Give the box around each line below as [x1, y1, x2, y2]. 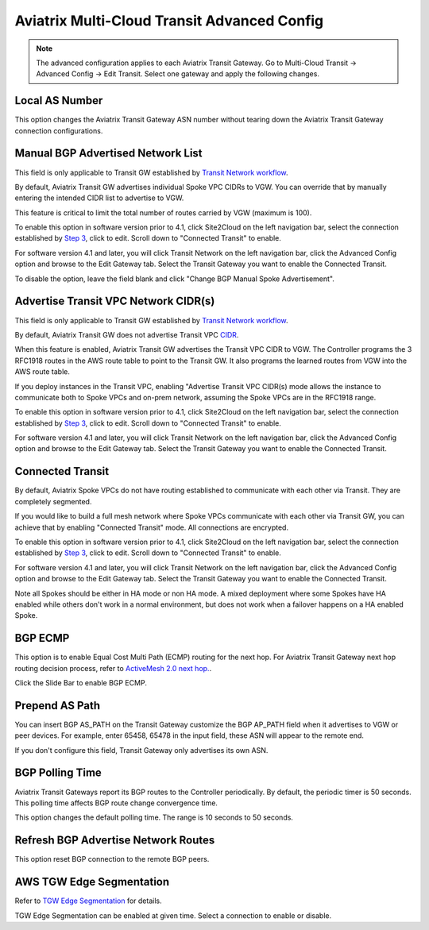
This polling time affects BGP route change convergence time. [14, 798, 218, 808]
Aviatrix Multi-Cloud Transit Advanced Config [14, 12, 324, 29]
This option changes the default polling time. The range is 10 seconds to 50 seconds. [14, 812, 294, 822]
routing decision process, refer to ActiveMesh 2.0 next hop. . [14, 663, 212, 673]
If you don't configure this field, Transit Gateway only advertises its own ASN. [14, 745, 269, 754]
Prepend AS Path [14, 699, 101, 712]
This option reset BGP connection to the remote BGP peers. [14, 855, 210, 864]
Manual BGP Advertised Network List [14, 147, 203, 160]
